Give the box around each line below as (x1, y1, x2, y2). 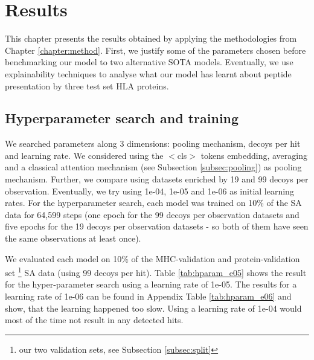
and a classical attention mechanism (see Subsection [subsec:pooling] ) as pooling (5, 161, 302, 173)
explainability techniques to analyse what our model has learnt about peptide (5, 67, 292, 80)
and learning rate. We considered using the (5, 149, 164, 161)
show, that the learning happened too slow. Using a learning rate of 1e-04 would (5, 301, 302, 314)
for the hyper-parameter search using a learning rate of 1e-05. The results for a (5, 278, 297, 291)
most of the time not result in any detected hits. (5, 313, 184, 326)
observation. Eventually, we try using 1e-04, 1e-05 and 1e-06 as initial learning (5, 184, 294, 197)
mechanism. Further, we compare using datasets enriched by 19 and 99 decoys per (5, 173, 309, 185)
